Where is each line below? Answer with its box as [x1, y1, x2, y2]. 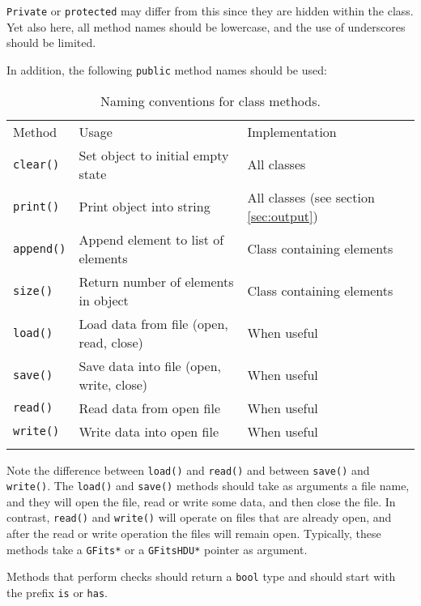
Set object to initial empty [79, 145, 229, 164]
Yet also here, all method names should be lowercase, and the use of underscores [6, 18, 406, 35]
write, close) [79, 374, 148, 394]
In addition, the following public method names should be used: [6, 61, 327, 78]
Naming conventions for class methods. [100, 91, 321, 110]
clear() [13, 157, 60, 171]
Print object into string [79, 197, 210, 216]
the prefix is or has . [6, 583, 108, 600]
